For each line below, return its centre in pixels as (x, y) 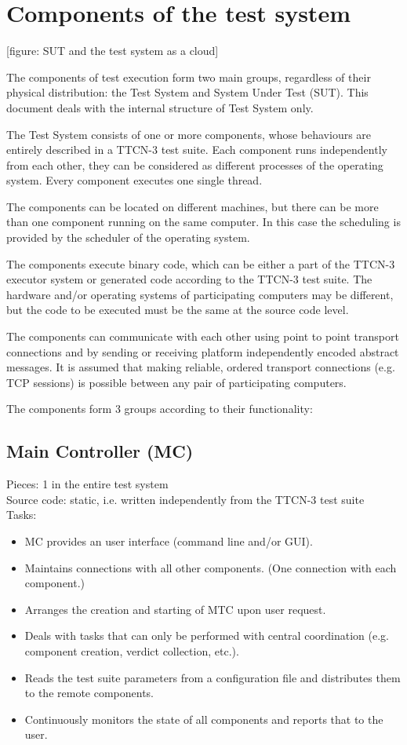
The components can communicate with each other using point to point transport (203, 336)
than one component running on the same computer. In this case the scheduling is (203, 222)
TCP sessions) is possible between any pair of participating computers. (176, 382)
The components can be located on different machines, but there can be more (193, 206)
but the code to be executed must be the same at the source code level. (178, 310)
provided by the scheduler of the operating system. (128, 237)
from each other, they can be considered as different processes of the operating (195, 164)
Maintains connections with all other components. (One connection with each (211, 567)
